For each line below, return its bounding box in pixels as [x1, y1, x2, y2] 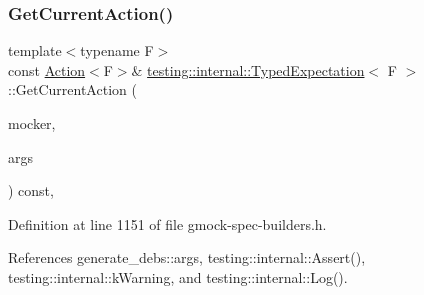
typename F [80, 40, 154, 61]
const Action [8, 59, 86, 80]
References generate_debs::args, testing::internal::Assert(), [8, 247, 366, 268]
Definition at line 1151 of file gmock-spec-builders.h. [8, 213, 327, 234]
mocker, [8, 113, 56, 133]
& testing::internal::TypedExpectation [131, 59, 365, 80]
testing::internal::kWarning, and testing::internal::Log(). [8, 266, 348, 287]
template [8, 40, 62, 61]
